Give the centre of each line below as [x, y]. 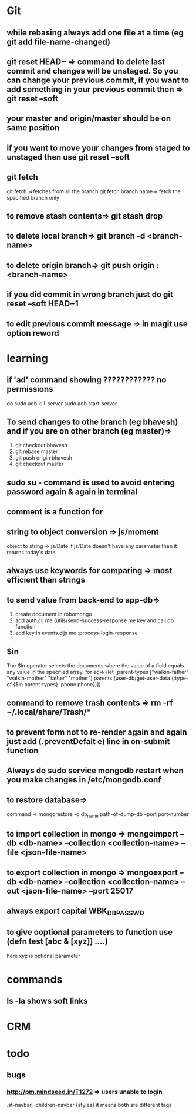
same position [33, 128]
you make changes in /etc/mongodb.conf [84, 780]
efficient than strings [46, 580]
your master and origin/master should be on [89, 119]
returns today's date [31, 552]
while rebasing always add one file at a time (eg [95, 33]
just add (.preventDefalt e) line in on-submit [88, 741]
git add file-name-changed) [59, 42]
